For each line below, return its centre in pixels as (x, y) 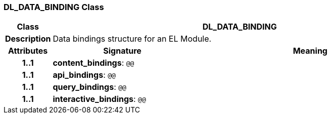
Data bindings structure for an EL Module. (132, 39)
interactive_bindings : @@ (99, 99)
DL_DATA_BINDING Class (54, 7)
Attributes (28, 51)
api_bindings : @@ (84, 75)
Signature (122, 51)
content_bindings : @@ (93, 63)
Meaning (310, 51)
